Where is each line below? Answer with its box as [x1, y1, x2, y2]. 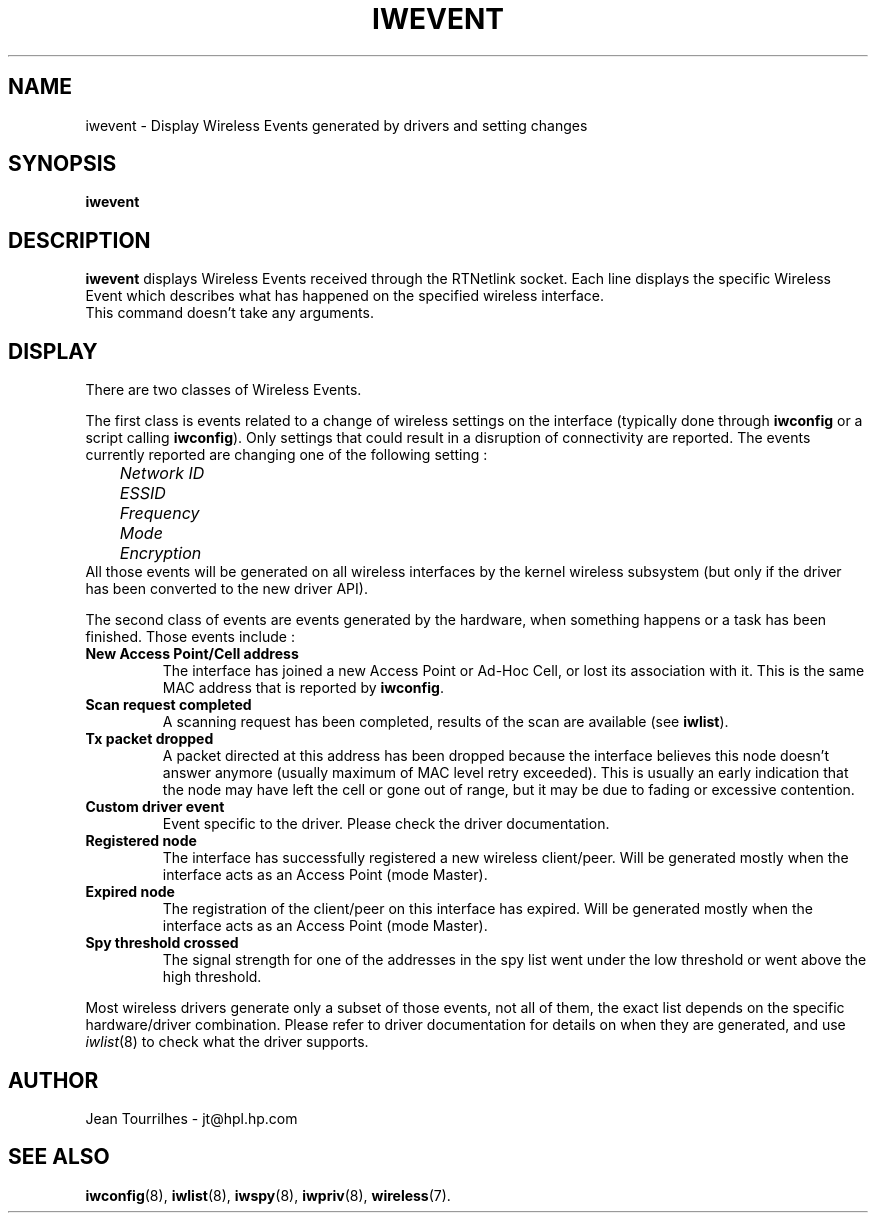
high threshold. [162, 968, 262, 986]
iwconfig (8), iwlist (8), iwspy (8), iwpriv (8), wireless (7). [85, 1186, 451, 1204]
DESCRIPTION [8, 227, 151, 253]
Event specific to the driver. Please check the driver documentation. [162, 815, 610, 833]
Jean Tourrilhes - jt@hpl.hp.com [85, 1109, 298, 1127]
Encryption [119, 543, 202, 564]
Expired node [85, 883, 175, 901]
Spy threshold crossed [85, 934, 239, 952]
